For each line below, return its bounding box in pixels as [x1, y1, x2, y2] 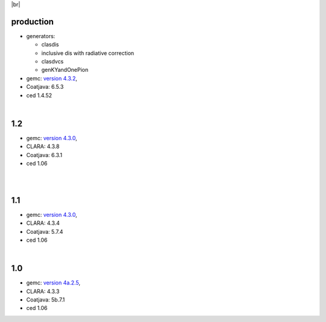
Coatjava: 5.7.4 [26, 228, 63, 235]
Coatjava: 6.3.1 [26, 151, 63, 158]
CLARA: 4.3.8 [26, 143, 60, 150]
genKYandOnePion [41, 66, 89, 74]
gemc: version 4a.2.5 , [26, 279, 81, 286]
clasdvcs [41, 58, 64, 65]
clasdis [41, 41, 59, 48]
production [11, 16, 54, 27]
